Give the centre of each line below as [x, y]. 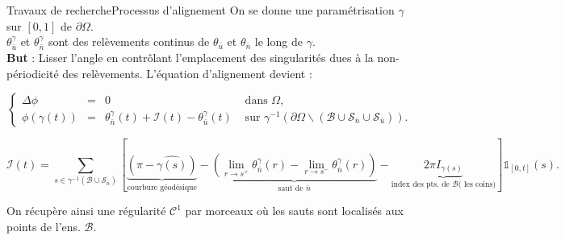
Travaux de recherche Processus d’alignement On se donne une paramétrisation [201, 10]
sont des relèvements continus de [129, 41]
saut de [291, 189]
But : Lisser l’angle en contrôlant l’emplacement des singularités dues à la [190, 58]
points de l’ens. [44, 226]
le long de [278, 41]
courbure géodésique [162, 187]
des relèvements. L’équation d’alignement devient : [187, 73]
